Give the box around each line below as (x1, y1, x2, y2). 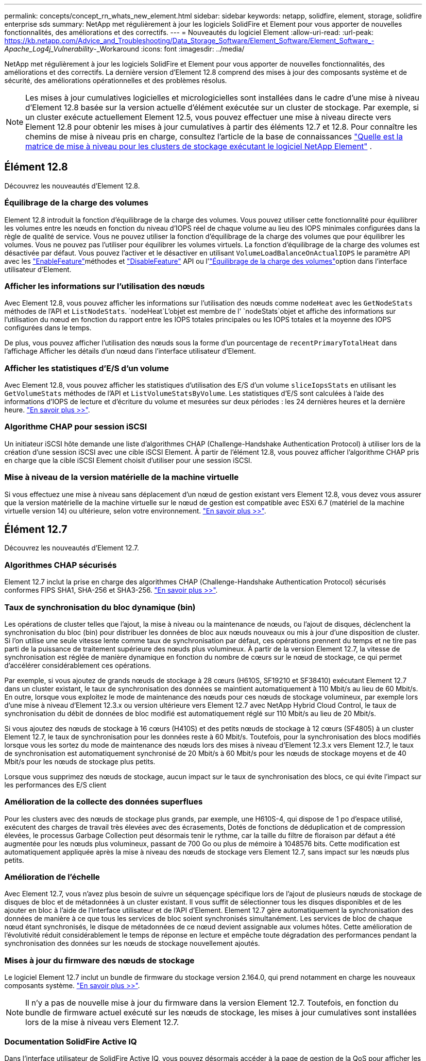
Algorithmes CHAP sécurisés (4, 560, 117, 570)
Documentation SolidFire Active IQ (4, 1036, 137, 1046)
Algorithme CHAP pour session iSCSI (4, 422, 147, 432)
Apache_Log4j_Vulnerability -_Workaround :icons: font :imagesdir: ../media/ (4, 45, 245, 53)
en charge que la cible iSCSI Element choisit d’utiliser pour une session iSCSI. (4, 456, 252, 464)
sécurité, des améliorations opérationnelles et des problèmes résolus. (4, 76, 227, 85)
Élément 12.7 (4, 523, 68, 536)
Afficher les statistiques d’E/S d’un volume (4, 363, 169, 373)
